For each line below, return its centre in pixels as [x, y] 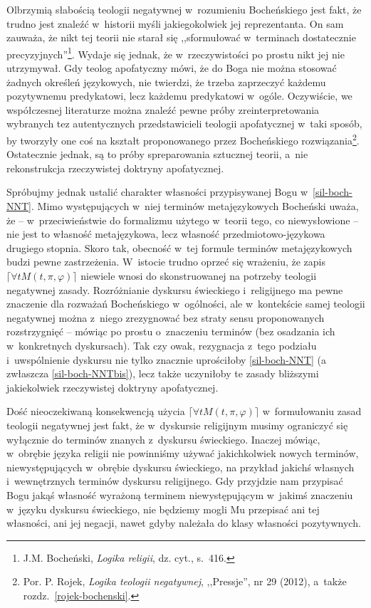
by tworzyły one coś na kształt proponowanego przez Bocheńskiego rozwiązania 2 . [183, 139]
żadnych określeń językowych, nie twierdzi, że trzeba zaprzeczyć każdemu [166, 82]
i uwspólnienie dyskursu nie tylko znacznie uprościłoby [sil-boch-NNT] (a [166, 359]
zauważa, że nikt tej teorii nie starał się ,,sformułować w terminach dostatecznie [181, 37]
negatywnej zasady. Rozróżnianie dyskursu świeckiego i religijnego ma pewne [175, 289]
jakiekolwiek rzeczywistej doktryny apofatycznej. [113, 387]
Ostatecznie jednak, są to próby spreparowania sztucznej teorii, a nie [157, 154]
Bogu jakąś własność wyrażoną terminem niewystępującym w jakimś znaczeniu [180, 494]
